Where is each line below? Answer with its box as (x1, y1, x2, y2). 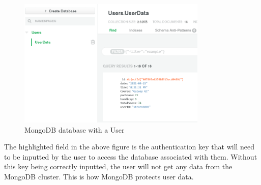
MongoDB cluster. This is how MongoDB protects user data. (4, 171, 194, 181)
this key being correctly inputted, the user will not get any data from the (4, 161, 233, 172)
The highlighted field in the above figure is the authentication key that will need (4, 141, 255, 152)
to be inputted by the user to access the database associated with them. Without (4, 151, 257, 162)
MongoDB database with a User (24, 124, 125, 135)
